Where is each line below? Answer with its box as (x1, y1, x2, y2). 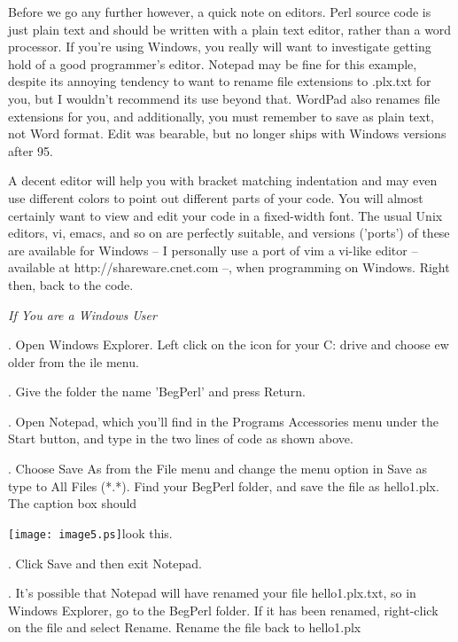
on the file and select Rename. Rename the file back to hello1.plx (8, 618, 361, 637)
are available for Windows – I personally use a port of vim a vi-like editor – (8, 240, 418, 259)
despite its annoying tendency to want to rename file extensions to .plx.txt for (8, 72, 431, 90)
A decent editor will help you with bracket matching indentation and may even (8, 171, 438, 190)
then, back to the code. (8, 275, 134, 294)
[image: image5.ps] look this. (8, 523, 173, 542)
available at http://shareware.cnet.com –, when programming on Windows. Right (8, 258, 450, 277)
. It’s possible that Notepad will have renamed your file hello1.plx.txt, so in (8, 583, 416, 602)
